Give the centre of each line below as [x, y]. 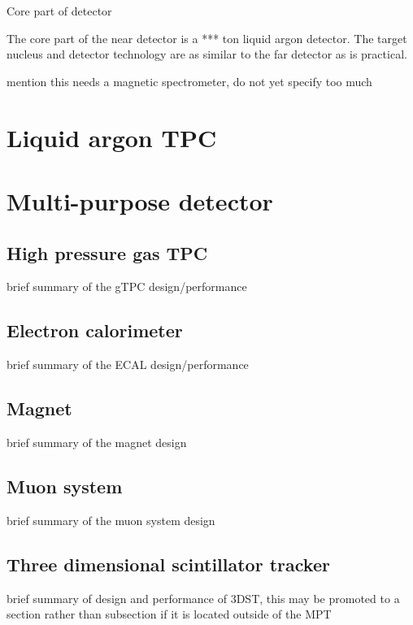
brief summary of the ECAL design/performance [128, 365]
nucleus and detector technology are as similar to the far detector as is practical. [207, 54]
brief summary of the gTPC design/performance [127, 286]
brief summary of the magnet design [97, 442]
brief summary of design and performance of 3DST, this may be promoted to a [203, 598]
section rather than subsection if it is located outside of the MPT [169, 614]
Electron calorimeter [95, 330]
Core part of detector [59, 11]
